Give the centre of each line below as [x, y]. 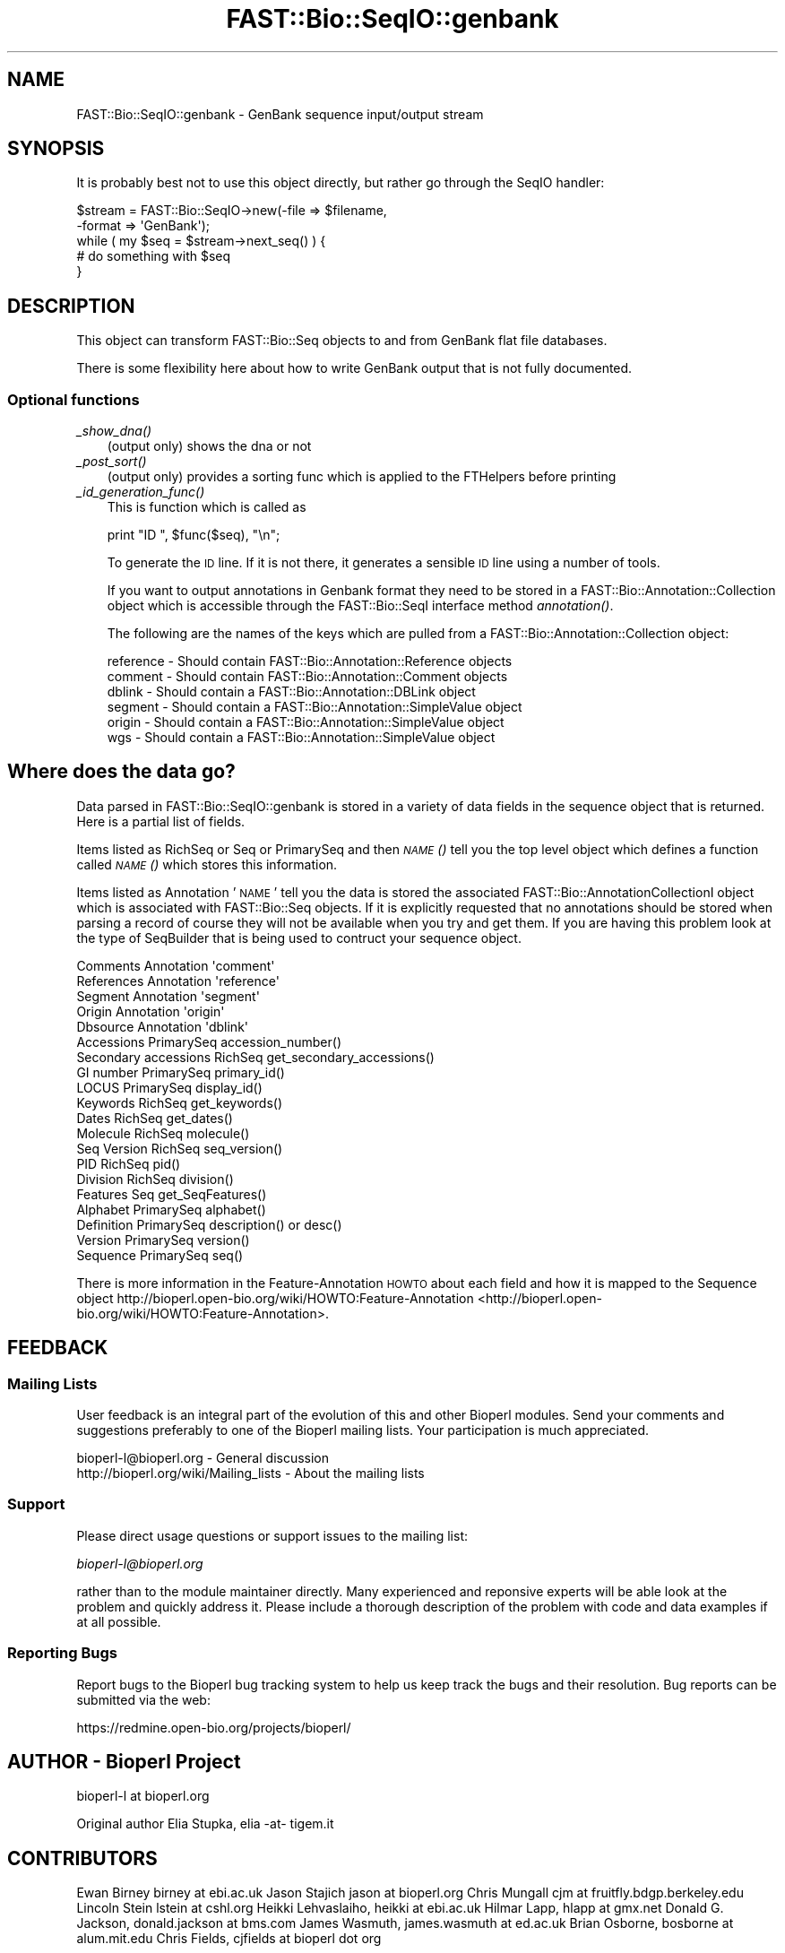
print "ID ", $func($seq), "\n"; [194, 535]
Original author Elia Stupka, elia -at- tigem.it [205, 1824]
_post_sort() [112, 462]
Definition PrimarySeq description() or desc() [209, 1224]
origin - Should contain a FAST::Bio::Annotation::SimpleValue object [306, 722]
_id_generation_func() [141, 492]
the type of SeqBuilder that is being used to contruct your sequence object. [299, 938]
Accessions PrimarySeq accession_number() [209, 1041]
